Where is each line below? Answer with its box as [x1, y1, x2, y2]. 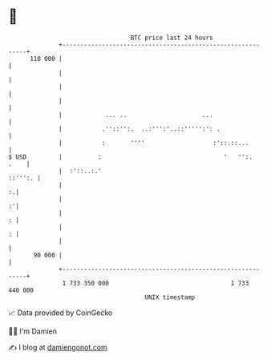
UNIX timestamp [144, 293, 196, 301]
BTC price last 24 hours [130, 34, 214, 42]
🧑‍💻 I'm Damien [8, 326, 58, 336]
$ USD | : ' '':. [8, 152, 253, 161]
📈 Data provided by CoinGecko [8, 308, 113, 318]
